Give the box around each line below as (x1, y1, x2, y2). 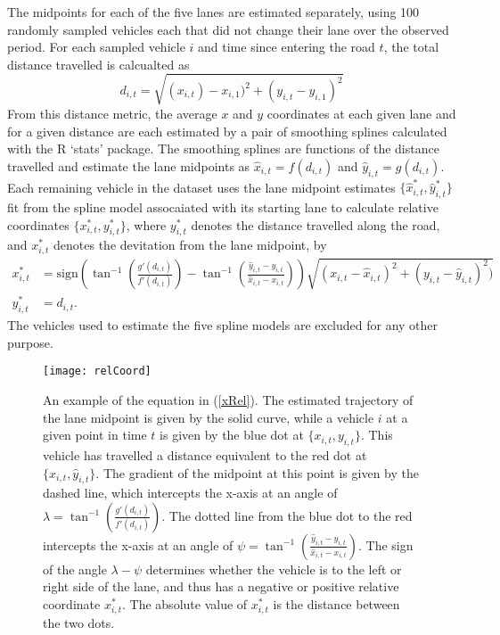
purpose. (7, 333, 53, 351)
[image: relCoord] (43, 365, 152, 378)
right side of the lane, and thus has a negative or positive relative (43, 577, 399, 596)
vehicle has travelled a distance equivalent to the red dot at (43, 445, 367, 464)
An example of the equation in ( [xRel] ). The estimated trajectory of (43, 390, 414, 408)
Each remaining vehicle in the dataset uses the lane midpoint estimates (7, 177, 396, 196)
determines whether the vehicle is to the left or (145, 559, 402, 578)
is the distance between (273, 595, 400, 614)
